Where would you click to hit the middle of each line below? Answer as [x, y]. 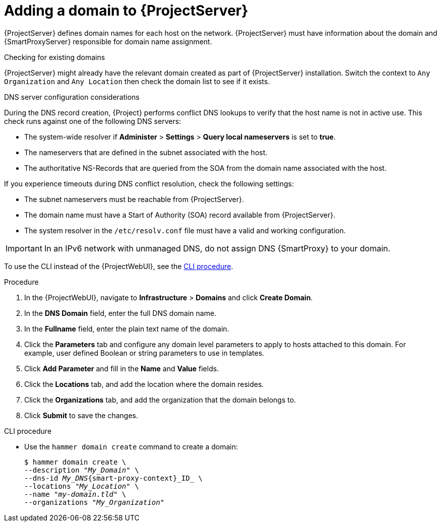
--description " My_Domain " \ [82, 470]
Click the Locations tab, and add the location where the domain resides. [144, 384]
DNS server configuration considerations [72, 97]
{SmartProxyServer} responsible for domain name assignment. [108, 41]
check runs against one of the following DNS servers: [93, 121]
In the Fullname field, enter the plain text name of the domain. [127, 328]
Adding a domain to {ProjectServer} [126, 11]
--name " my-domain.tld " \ [75, 494]
